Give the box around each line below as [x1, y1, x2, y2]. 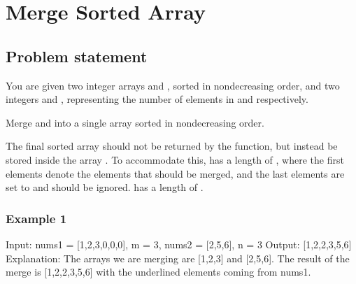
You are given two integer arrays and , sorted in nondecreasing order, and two [6, 78, 340, 92]
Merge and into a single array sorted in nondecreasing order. [6, 115, 264, 129]
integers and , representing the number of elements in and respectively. [6, 92, 308, 106]
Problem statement [6, 45, 148, 66]
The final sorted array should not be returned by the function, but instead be [6, 139, 338, 153]
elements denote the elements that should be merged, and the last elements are [6, 166, 345, 180]
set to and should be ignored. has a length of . [6, 180, 204, 194]
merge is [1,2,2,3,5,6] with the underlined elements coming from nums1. [6, 264, 311, 279]
